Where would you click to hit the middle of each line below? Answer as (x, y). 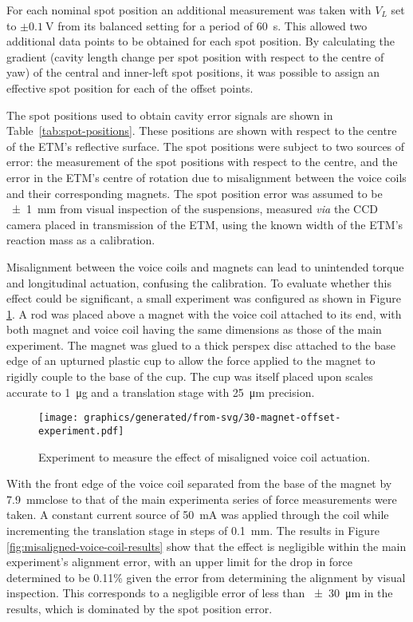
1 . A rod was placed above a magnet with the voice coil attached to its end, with (204, 313)
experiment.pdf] (81, 431)
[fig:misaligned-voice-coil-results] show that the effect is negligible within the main (206, 546)
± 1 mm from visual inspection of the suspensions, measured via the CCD (195, 209)
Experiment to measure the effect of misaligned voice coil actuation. (205, 456)
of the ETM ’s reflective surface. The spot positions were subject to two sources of (206, 146)
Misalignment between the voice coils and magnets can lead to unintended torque (205, 266)
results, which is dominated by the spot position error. (140, 608)
